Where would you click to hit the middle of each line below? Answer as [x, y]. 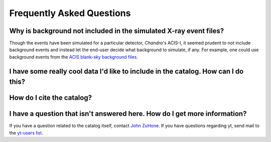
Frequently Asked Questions [70, 13]
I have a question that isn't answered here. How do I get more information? [128, 114]
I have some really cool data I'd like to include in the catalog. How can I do [126, 71]
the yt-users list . [26, 132]
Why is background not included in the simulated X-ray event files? [117, 31]
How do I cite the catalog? [51, 98]
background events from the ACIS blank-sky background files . [74, 57]
